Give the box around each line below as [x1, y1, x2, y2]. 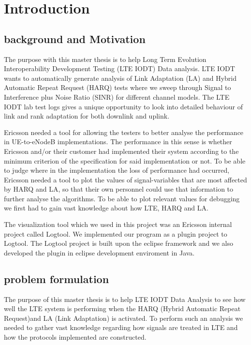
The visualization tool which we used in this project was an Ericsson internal [4, 219, 232, 229]
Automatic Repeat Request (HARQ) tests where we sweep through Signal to [4, 82, 231, 92]
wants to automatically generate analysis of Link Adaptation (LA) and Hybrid [4, 73, 237, 83]
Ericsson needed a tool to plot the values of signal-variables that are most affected [4, 174, 247, 184]
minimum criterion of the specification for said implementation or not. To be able [4, 155, 246, 165]
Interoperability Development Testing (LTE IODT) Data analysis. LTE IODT [4, 63, 235, 74]
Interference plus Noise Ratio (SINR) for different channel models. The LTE [4, 91, 230, 102]
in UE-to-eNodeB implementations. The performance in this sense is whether [4, 136, 232, 147]
